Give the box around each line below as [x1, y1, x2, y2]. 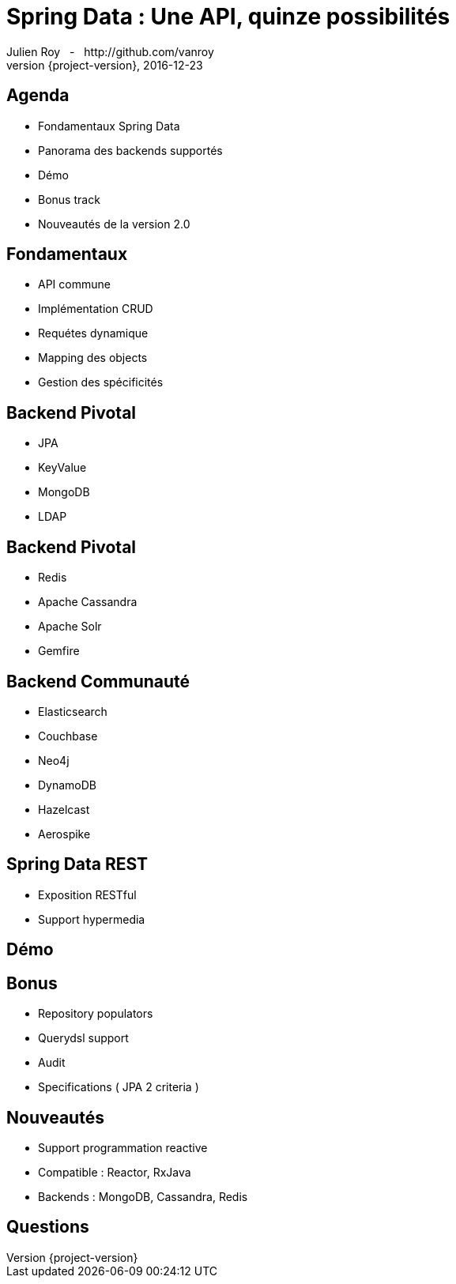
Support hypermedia [38, 912, 145, 926]
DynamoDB [38, 778, 97, 792]
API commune [38, 277, 111, 292]
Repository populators [38, 1007, 153, 1021]
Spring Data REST [6, 854, 149, 875]
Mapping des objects [38, 351, 148, 365]
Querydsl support [38, 1031, 129, 1045]
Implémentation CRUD [38, 302, 153, 316]
